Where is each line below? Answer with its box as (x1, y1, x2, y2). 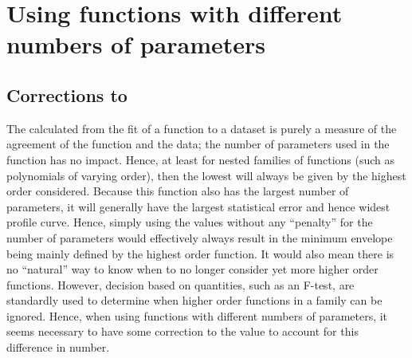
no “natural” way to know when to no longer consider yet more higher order (6, 261, 379, 277)
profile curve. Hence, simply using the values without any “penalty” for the (6, 214, 373, 230)
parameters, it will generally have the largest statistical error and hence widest (6, 198, 390, 214)
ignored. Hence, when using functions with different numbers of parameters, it (6, 307, 388, 324)
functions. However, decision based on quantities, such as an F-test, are (6, 276, 355, 293)
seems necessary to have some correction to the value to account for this (6, 323, 359, 340)
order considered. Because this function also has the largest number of (6, 183, 349, 199)
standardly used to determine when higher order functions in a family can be (6, 292, 383, 309)
